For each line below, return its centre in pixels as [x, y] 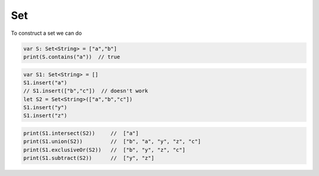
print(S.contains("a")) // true [72, 57]
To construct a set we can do [46, 33]
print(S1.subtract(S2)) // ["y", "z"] [89, 158]
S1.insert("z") [45, 116]
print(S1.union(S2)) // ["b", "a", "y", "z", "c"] [112, 141]
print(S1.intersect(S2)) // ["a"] [81, 133]
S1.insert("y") [45, 107]
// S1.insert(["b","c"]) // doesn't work [86, 91]
